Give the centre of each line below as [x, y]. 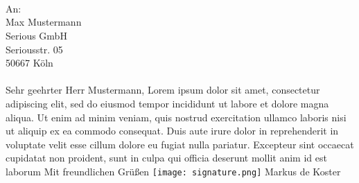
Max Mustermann [44, 22]
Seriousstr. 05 [34, 49]
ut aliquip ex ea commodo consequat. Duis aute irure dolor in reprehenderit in [172, 131]
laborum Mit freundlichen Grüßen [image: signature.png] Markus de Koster [173, 171]
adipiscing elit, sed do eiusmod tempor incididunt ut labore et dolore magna [167, 103]
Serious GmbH [36, 35]
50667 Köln [29, 63]
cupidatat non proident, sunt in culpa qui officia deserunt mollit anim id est [166, 158]
